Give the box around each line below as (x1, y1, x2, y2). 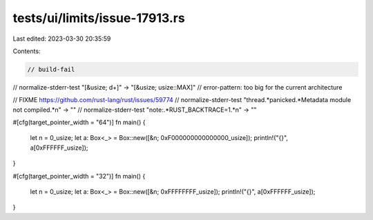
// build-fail (27, 66, 75, 73)
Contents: (12, 47, 41, 55)
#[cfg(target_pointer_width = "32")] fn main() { (12, 172, 146, 180)
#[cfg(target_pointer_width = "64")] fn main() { (12, 118, 146, 127)
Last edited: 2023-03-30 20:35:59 (12, 34, 111, 43)
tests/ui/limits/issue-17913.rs (12, 10, 186, 26)
